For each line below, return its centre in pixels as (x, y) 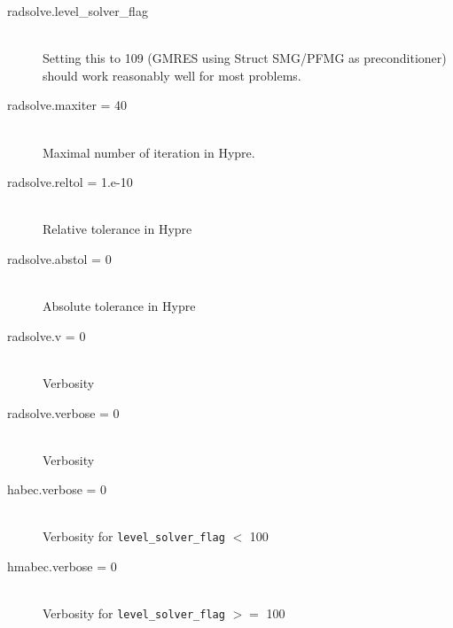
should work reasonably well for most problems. (172, 75)
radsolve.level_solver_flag (78, 11)
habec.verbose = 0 (57, 489)
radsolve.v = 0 (47, 335)
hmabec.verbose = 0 (62, 566)
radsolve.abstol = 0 (59, 258)
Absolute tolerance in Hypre (119, 306)
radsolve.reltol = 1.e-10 (70, 182)
